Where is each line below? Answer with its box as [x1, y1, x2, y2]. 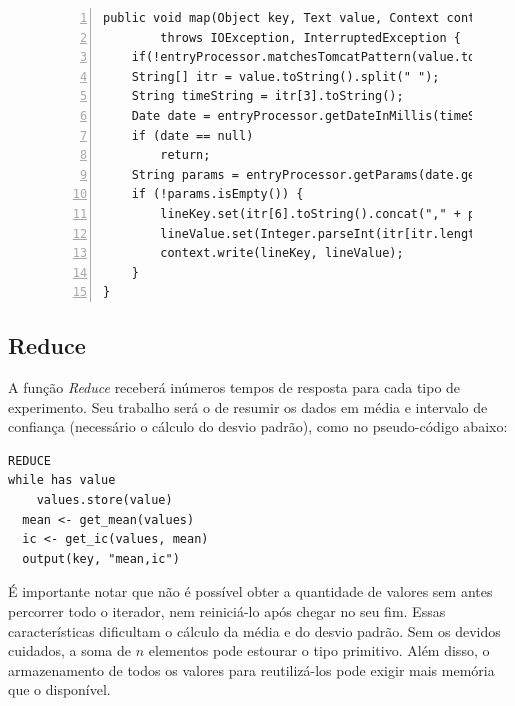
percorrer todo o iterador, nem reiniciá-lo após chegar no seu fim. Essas [8, 601, 446, 622]
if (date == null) [131, 128, 254, 143]
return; [160, 148, 211, 163]
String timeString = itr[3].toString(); [131, 89, 404, 104]
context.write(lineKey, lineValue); [160, 246, 404, 261]
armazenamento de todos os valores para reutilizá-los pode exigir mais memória [8, 659, 495, 680]
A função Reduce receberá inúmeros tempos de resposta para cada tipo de [8, 377, 461, 398]
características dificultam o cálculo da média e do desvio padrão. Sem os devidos [8, 620, 501, 641]
